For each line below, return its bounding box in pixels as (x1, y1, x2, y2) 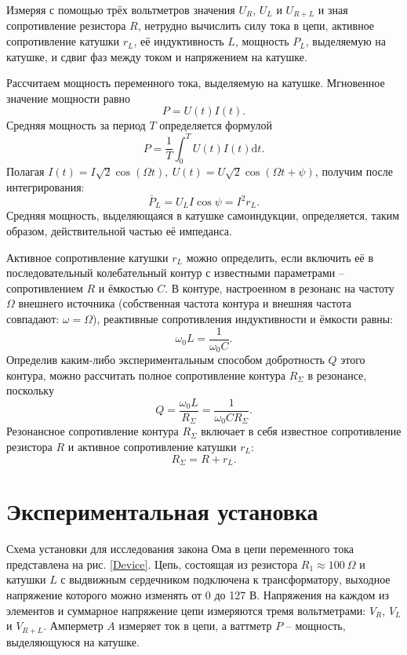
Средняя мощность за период (6, 117, 146, 133)
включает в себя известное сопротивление (201, 423, 402, 439)
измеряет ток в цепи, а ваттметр (118, 617, 272, 634)
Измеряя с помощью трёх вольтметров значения (6, 2, 235, 17)
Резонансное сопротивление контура (6, 423, 179, 439)
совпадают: (6, 311, 60, 327)
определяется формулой (159, 117, 272, 133)
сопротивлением (6, 279, 83, 296)
